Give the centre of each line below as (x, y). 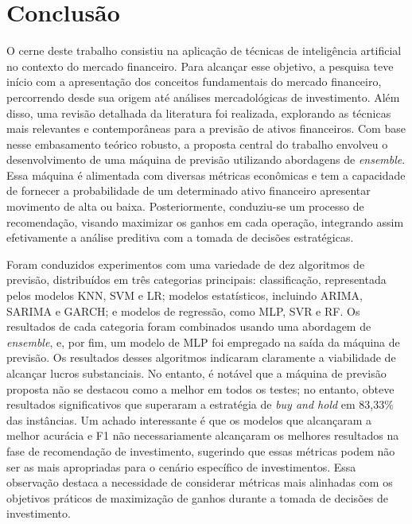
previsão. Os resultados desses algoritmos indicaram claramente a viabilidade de (201, 357)
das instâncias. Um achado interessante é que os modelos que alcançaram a (189, 419)
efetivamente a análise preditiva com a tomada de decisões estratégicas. (180, 237)
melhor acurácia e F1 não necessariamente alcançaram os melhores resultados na (203, 435)
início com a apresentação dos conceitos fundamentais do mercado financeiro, (194, 82)
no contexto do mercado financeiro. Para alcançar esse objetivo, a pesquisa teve (200, 66)
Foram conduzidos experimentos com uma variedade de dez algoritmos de (186, 264)
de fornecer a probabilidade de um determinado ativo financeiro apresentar (189, 190)
